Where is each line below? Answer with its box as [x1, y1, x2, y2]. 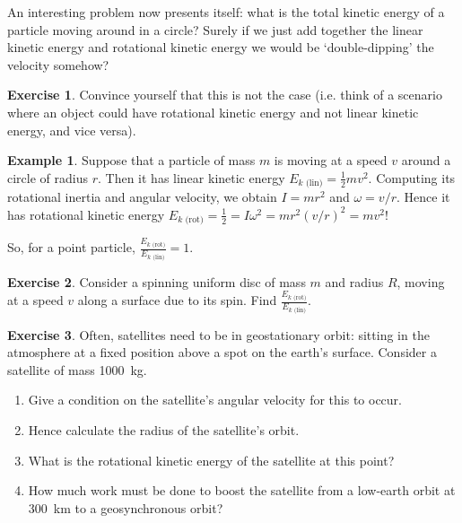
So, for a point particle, [7, 238, 135, 257]
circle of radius [7, 168, 88, 187]
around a [401, 151, 451, 170]
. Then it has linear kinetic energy [97, 168, 285, 187]
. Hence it [396, 187, 450, 206]
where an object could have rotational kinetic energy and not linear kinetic [7, 102, 419, 121]
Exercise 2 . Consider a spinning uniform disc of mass [7, 272, 306, 291]
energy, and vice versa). [7, 120, 136, 139]
